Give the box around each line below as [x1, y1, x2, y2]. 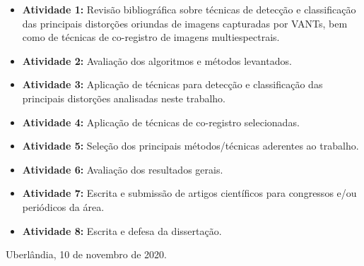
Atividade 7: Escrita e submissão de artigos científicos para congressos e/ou [22, 186, 357, 200]
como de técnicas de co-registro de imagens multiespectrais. [22, 30, 280, 44]
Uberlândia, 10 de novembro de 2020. [6, 247, 167, 262]
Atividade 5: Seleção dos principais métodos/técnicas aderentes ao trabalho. [22, 138, 359, 153]
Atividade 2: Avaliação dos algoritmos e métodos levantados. [22, 53, 292, 68]
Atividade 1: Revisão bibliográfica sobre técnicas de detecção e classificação [22, 2, 356, 16]
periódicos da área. [22, 199, 105, 214]
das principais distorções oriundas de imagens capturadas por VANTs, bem [22, 16, 348, 30]
